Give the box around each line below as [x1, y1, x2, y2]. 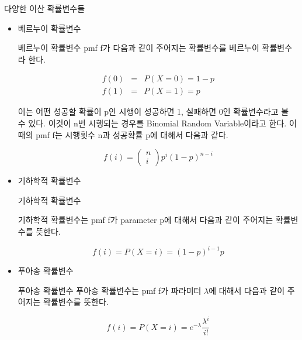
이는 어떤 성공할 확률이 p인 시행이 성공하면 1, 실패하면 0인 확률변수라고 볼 [18, 105, 289, 118]
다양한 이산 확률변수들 [4, 2, 85, 14]
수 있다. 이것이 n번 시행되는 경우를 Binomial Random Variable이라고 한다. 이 [18, 117, 297, 129]
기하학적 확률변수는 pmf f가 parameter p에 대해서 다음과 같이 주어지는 [18, 214, 273, 226]
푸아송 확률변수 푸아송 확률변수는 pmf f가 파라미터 [18, 284, 202, 296]
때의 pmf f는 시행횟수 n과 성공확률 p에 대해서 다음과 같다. [18, 128, 228, 140]
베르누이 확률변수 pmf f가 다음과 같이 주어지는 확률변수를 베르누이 [18, 42, 259, 54]
